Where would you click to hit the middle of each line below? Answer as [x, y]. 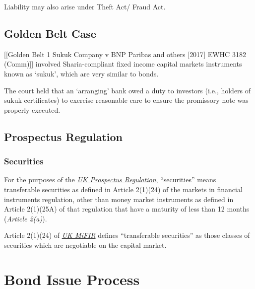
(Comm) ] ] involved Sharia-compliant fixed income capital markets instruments [123, 64]
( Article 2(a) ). [26, 218]
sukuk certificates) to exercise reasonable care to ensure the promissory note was [126, 100]
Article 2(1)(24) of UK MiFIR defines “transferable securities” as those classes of [127, 235]
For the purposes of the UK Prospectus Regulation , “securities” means [110, 180]
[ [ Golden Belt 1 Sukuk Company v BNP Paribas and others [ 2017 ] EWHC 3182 [125, 54]
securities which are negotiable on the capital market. [85, 245]
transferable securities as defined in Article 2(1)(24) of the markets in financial [123, 189]
